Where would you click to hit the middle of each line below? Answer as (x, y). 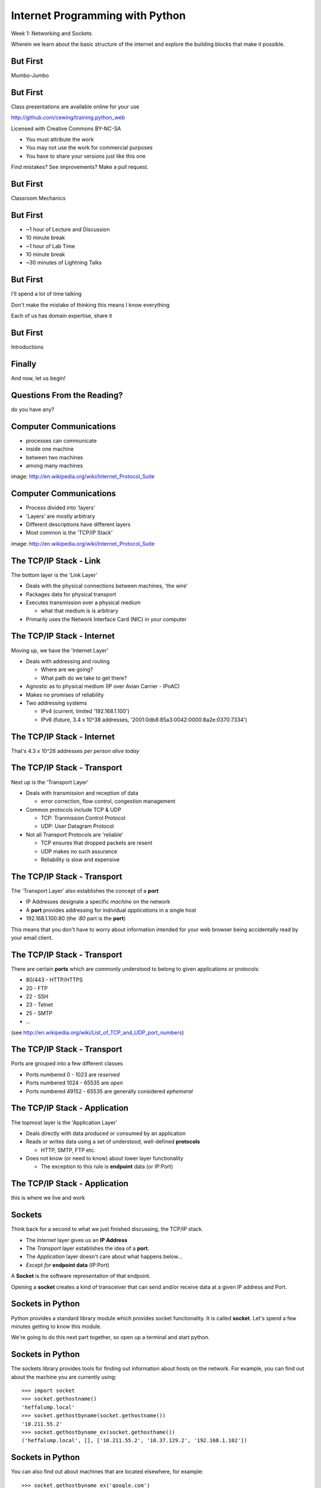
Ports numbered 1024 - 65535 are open (74, 1083)
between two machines (54, 457)
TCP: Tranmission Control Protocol (83, 818)
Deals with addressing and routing (68, 661)
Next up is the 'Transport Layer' (50, 782)
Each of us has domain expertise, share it (62, 316)
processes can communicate (62, 440)
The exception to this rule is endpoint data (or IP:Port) (107, 1167)
